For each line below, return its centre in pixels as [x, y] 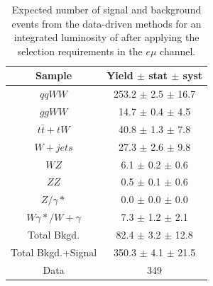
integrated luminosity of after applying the [106, 37]
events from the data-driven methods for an [106, 23]
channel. [178, 51]
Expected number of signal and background [106, 9]
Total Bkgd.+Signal [54, 252]
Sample [54, 75]
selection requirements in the [80, 51]
